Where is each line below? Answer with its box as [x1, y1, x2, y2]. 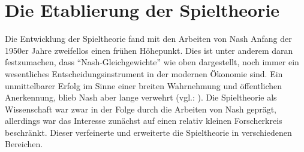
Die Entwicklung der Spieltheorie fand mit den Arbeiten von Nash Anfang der [5, 32, 292, 45]
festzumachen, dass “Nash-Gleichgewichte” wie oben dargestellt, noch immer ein [5, 56, 299, 68]
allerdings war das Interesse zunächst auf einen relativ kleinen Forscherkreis [5, 114, 282, 127]
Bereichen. [5, 138, 43, 150]
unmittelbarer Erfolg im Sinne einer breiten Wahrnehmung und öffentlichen [5, 79, 282, 92]
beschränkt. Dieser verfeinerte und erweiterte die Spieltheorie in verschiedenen [5, 126, 292, 138]
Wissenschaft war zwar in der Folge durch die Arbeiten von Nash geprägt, [5, 102, 277, 115]
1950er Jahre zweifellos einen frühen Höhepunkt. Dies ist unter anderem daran [5, 44, 293, 56]
